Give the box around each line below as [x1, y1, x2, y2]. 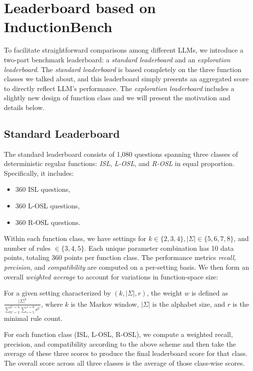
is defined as [191, 288, 228, 298]
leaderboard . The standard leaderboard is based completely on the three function [4, 64, 242, 74]
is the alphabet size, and [152, 298, 225, 309]
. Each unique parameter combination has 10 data [84, 242, 234, 253]
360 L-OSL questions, [15, 201, 80, 211]
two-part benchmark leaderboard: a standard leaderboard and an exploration [4, 54, 231, 64]
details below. [4, 102, 45, 112]
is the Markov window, [71, 298, 139, 309]
